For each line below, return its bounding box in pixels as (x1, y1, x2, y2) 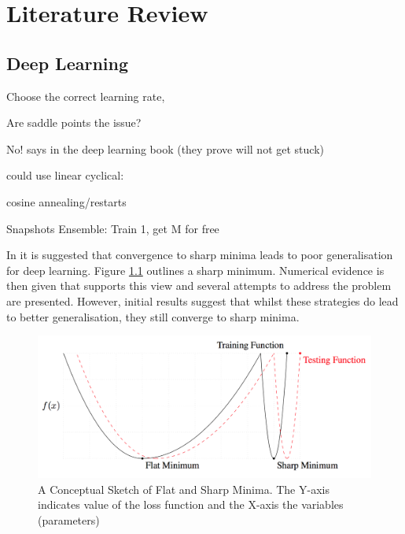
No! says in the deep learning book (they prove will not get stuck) (6, 140, 324, 157)
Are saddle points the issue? (6, 114, 142, 131)
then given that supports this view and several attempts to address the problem (6, 277, 392, 294)
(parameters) (38, 511, 100, 528)
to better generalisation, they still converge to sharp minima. (6, 308, 300, 324)
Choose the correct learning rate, (6, 87, 165, 104)
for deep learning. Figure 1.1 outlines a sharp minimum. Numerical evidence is (6, 261, 385, 278)
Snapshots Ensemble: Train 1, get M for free (6, 220, 219, 236)
